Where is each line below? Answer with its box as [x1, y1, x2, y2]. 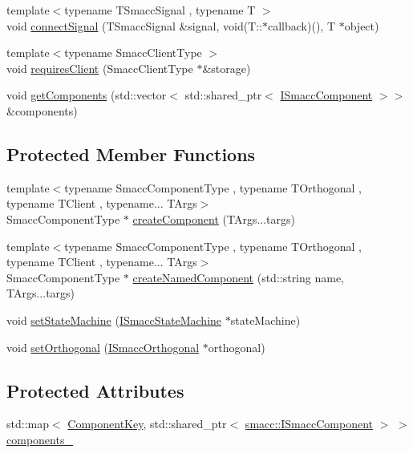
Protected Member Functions [6, 141, 256, 166]
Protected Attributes [6, 378, 184, 402]
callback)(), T [268, 17, 336, 34]
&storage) [202, 59, 251, 76]
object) [344, 17, 379, 34]
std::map [6, 415, 49, 432]
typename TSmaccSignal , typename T [64, 2, 256, 18]
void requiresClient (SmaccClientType [6, 59, 193, 76]
